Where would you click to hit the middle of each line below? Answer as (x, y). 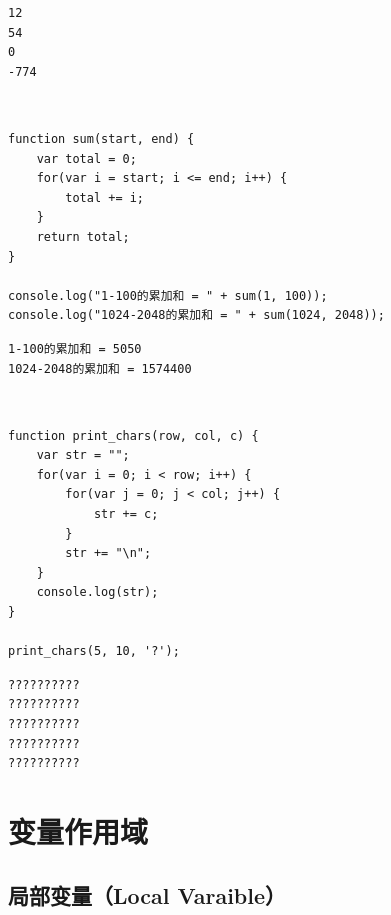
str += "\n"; (108, 553)
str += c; (126, 514)
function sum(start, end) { (101, 138)
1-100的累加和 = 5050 (75, 348)
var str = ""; (83, 455)
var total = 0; (86, 158)
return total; (83, 236)
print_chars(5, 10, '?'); (94, 651)
